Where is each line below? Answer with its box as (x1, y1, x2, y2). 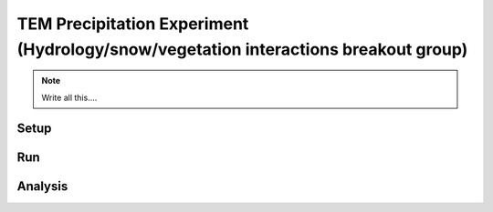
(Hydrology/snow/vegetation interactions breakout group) (16, 39, 468, 59)
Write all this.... (41, 92, 98, 103)
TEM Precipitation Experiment (16, 14, 249, 34)
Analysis (16, 178, 68, 194)
